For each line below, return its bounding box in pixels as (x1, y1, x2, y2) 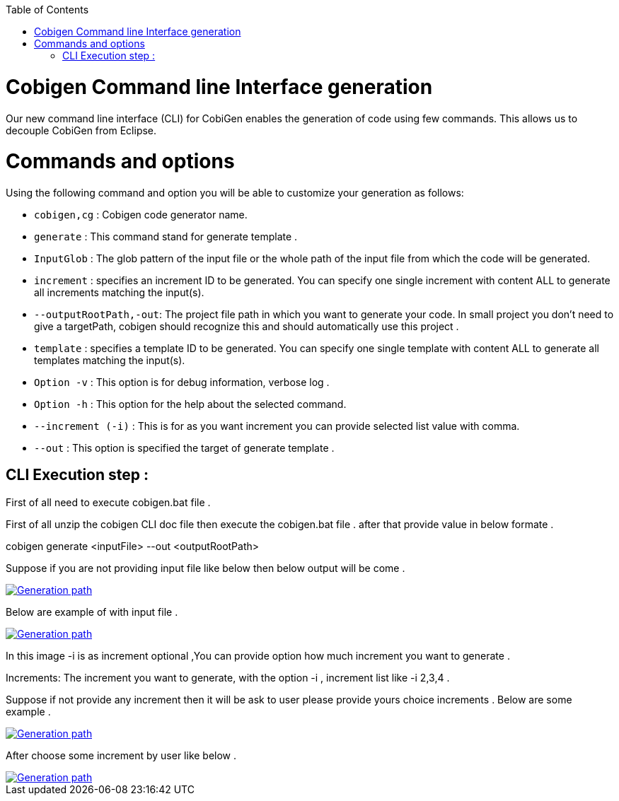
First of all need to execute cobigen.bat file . (6, 496, 211, 508)
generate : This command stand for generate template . (34, 230, 298, 242)
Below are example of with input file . (6, 605, 178, 618)
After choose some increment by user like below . (6, 749, 237, 761)
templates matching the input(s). (34, 354, 185, 366)
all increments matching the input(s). (34, 286, 204, 298)
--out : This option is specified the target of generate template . (34, 442, 335, 454)
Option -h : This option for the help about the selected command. (34, 398, 347, 410)
